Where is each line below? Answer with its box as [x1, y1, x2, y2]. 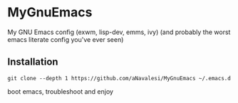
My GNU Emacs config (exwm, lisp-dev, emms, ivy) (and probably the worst [7, 28, 231, 36]
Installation [7, 56, 58, 68]
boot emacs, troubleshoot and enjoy [7, 87, 114, 96]
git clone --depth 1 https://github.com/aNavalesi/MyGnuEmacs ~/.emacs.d [7, 75, 232, 82]
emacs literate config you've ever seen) [7, 35, 124, 43]
